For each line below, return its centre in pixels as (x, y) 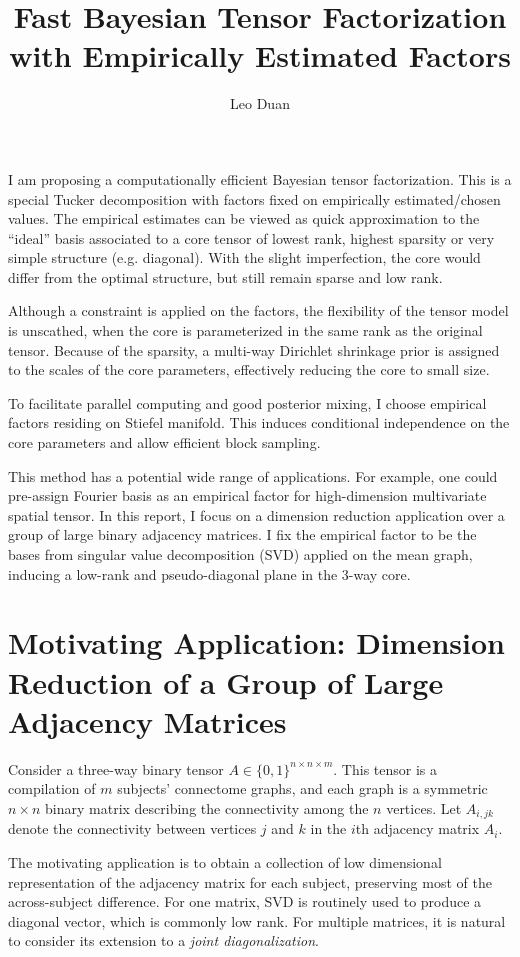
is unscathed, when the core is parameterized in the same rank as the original (245, 330)
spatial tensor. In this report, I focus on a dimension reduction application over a (256, 514)
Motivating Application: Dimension (256, 642)
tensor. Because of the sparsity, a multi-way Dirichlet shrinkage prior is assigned (254, 349)
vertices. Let (424, 807)
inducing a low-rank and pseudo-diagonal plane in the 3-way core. (209, 573)
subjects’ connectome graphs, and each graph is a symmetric (302, 788)
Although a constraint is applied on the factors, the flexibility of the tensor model (258, 310)
